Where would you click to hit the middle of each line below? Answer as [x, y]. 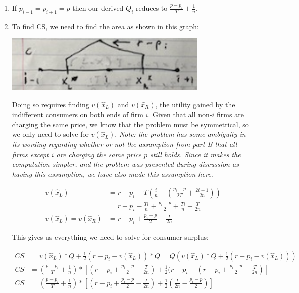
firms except [30, 154]
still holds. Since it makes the [195, 154]
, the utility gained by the [195, 104]
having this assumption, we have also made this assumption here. [112, 174]
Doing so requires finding [51, 104]
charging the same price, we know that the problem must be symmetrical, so [130, 124]
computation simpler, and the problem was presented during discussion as [125, 164]
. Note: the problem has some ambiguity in [180, 134]
